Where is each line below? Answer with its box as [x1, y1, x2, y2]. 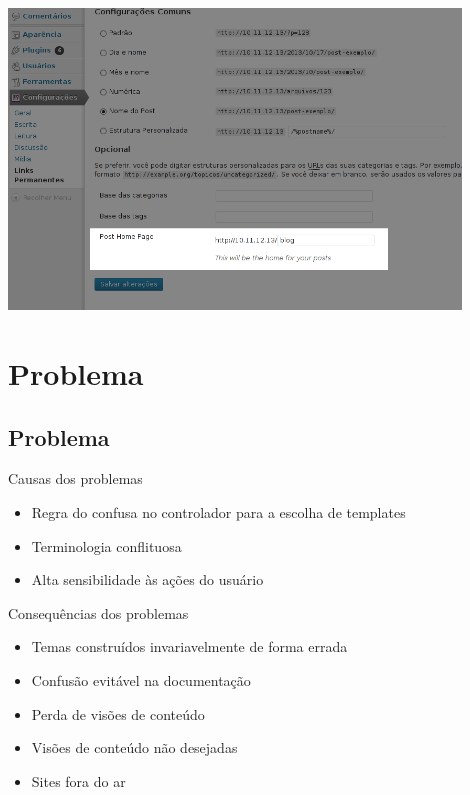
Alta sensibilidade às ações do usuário [31, 569, 264, 590]
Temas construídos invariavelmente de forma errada [31, 636, 348, 657]
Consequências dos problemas [8, 602, 189, 623]
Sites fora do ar [31, 770, 126, 791]
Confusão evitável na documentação [31, 669, 251, 690]
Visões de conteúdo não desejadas [31, 737, 238, 758]
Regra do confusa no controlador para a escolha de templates [31, 501, 406, 522]
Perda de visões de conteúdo [31, 703, 205, 724]
